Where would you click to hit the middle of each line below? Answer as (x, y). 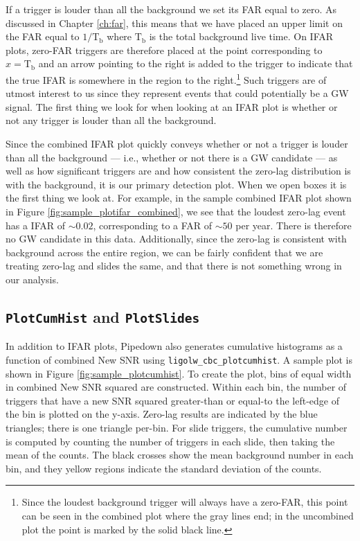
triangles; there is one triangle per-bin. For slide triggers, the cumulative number (177, 427)
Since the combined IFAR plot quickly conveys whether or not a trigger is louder (177, 143)
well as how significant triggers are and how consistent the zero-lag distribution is (178, 171)
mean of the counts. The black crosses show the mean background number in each (180, 455)
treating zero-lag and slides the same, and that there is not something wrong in (174, 266)
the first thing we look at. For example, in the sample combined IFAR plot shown (179, 198)
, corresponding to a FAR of (153, 225)
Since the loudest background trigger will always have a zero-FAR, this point (185, 502)
